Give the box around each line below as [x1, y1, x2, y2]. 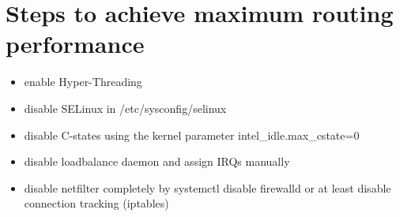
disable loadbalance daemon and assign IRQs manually [24, 153, 290, 170]
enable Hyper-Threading [24, 73, 142, 90]
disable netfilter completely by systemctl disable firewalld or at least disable [24, 179, 391, 196]
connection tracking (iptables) [24, 195, 169, 211]
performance [6, 28, 145, 60]
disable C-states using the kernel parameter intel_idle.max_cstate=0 [24, 126, 360, 143]
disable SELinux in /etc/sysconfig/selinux [24, 99, 227, 116]
